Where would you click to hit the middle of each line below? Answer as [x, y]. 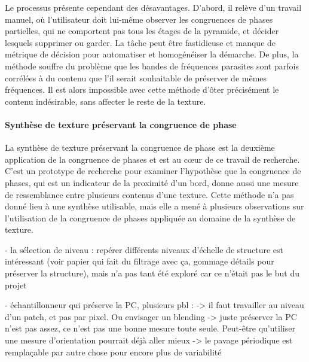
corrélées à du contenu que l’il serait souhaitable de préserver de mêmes [136, 77]
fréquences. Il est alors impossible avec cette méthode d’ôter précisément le [142, 89]
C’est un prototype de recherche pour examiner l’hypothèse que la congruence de [153, 171]
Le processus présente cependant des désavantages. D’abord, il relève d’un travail [153, 7]
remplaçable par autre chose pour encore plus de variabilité [113, 352]
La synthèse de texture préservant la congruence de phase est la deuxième [140, 147]
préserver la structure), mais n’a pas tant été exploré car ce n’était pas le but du [152, 273]
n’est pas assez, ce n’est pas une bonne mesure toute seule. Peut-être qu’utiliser [150, 328]
